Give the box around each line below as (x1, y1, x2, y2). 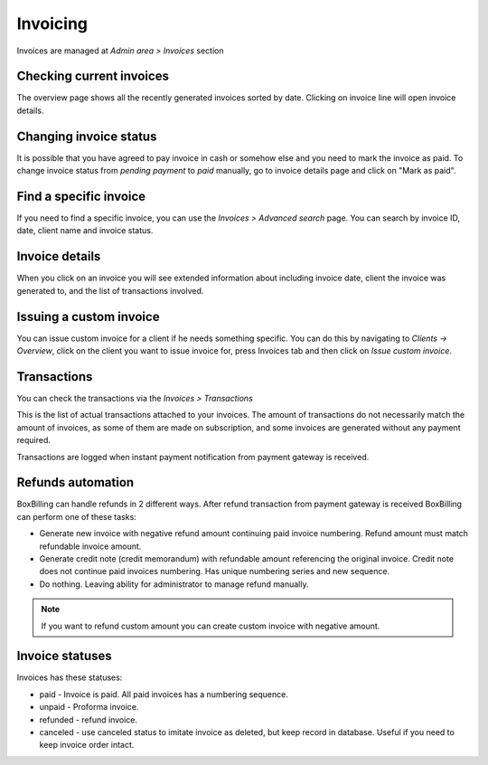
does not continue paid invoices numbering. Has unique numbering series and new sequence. (39, 566, 390, 577)
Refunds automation (16, 475, 135, 490)
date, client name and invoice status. (16, 225, 154, 236)
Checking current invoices (16, 69, 169, 84)
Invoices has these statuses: (16, 672, 123, 683)
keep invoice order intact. (39, 740, 135, 751)
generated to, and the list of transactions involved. (16, 285, 204, 296)
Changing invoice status (16, 128, 157, 144)
